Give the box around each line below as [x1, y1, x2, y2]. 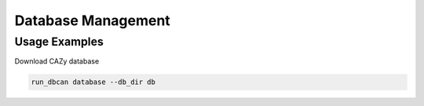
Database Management [14, 12, 170, 29]
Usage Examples [14, 35, 104, 49]
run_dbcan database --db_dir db [31, 78, 156, 86]
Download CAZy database [14, 57, 100, 66]
